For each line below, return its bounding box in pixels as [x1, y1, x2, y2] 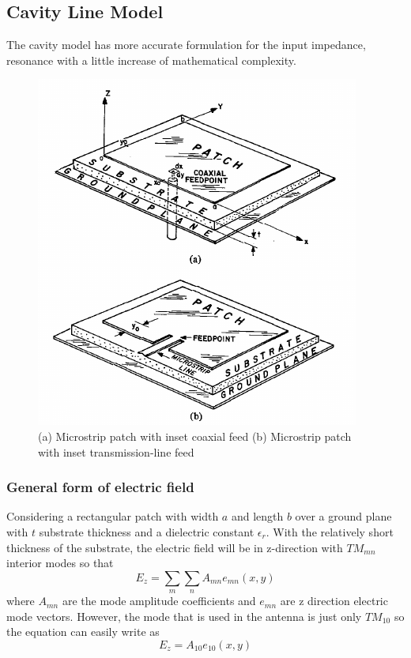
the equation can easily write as [6, 623, 160, 640]
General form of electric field [6, 477, 194, 497]
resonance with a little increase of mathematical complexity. [6, 51, 296, 68]
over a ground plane [295, 508, 392, 525]
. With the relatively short [266, 523, 394, 540]
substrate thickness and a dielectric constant [39, 523, 255, 540]
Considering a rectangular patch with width [6, 508, 219, 525]
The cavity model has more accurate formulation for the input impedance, [6, 36, 366, 53]
